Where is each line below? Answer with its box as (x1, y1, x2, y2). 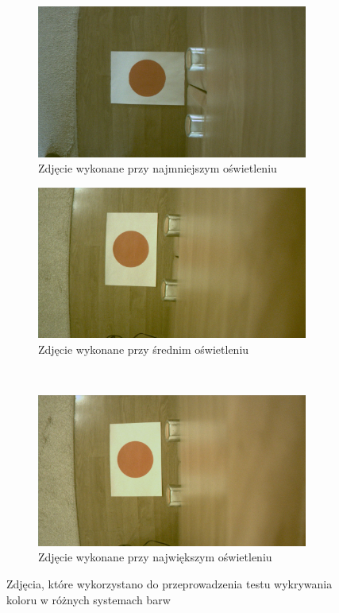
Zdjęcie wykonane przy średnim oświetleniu (38, 341, 249, 357)
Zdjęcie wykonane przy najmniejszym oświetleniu (38, 160, 277, 177)
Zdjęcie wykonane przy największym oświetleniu (38, 549, 272, 565)
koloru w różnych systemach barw (6, 591, 171, 607)
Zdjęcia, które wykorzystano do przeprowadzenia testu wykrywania (6, 575, 333, 592)
